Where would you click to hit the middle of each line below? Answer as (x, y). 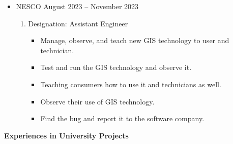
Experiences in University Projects (66, 135)
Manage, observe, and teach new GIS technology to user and (135, 40)
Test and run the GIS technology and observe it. (116, 67)
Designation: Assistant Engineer (78, 23)
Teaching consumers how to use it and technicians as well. (131, 84)
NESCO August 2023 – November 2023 (77, 6)
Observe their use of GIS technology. (97, 101)
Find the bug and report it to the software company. (122, 118)
